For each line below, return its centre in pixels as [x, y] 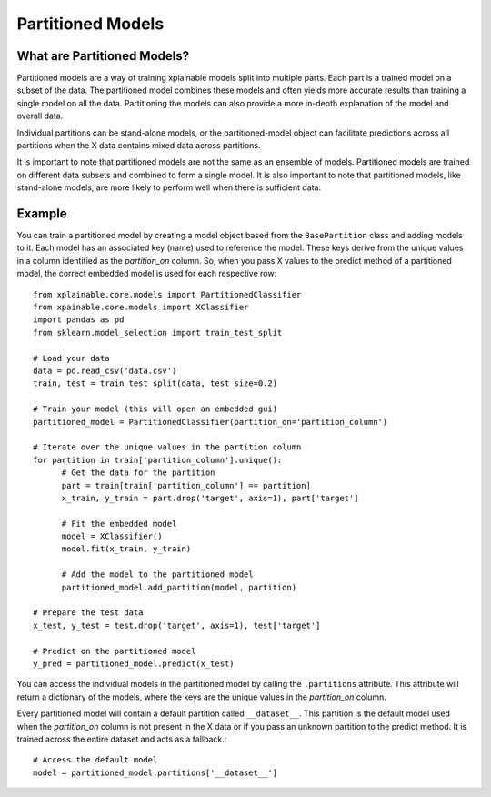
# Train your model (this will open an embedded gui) [155, 409]
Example [42, 213]
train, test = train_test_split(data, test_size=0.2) [155, 383]
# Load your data [71, 358]
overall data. [40, 116]
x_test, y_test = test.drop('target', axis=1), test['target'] [177, 625]
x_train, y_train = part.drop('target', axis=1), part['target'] [210, 498]
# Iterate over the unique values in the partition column [167, 447]
